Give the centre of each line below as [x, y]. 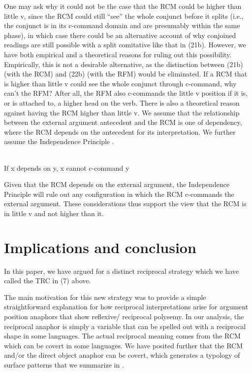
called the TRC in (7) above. [47, 280]
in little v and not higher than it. [54, 213]
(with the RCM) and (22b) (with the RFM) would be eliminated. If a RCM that [126, 74]
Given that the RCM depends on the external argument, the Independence [117, 184]
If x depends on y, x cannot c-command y [67, 168]
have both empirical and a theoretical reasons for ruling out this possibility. [118, 54]
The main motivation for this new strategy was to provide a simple [105, 297]
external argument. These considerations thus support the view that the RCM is [125, 204]
